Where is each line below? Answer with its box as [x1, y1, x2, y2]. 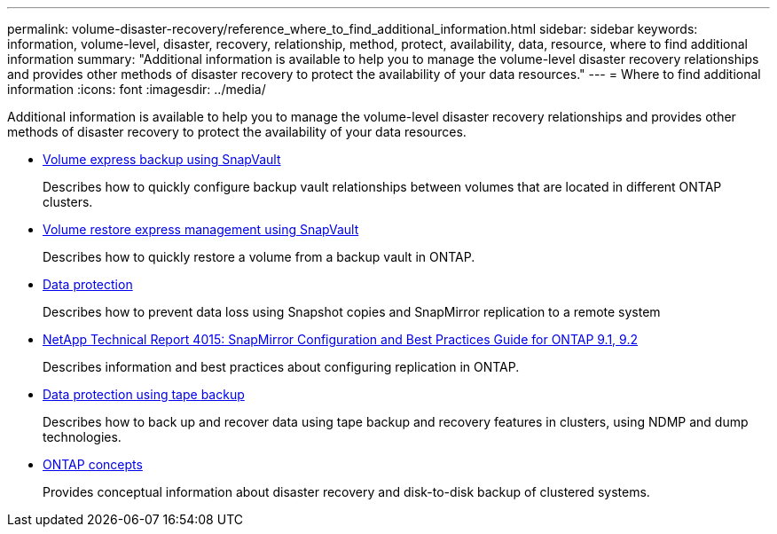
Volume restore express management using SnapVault [43, 222, 359, 237]
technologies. [43, 429, 122, 444]
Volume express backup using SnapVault [43, 152, 281, 167]
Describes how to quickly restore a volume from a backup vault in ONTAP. [43, 249, 475, 264]
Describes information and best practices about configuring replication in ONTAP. [43, 359, 520, 374]
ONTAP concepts [43, 457, 143, 472]
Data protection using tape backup [43, 387, 245, 402]
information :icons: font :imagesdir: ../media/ [7, 82, 266, 97]
